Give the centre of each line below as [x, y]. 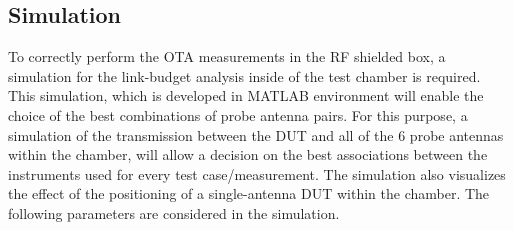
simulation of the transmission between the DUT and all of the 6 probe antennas [256, 134]
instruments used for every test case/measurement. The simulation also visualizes [257, 173]
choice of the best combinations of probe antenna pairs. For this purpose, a [238, 114]
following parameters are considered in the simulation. [174, 212]
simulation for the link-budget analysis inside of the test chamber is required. [244, 75]
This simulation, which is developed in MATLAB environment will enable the [246, 95]
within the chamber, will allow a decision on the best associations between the [248, 154]
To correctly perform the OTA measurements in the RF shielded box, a [227, 56]
